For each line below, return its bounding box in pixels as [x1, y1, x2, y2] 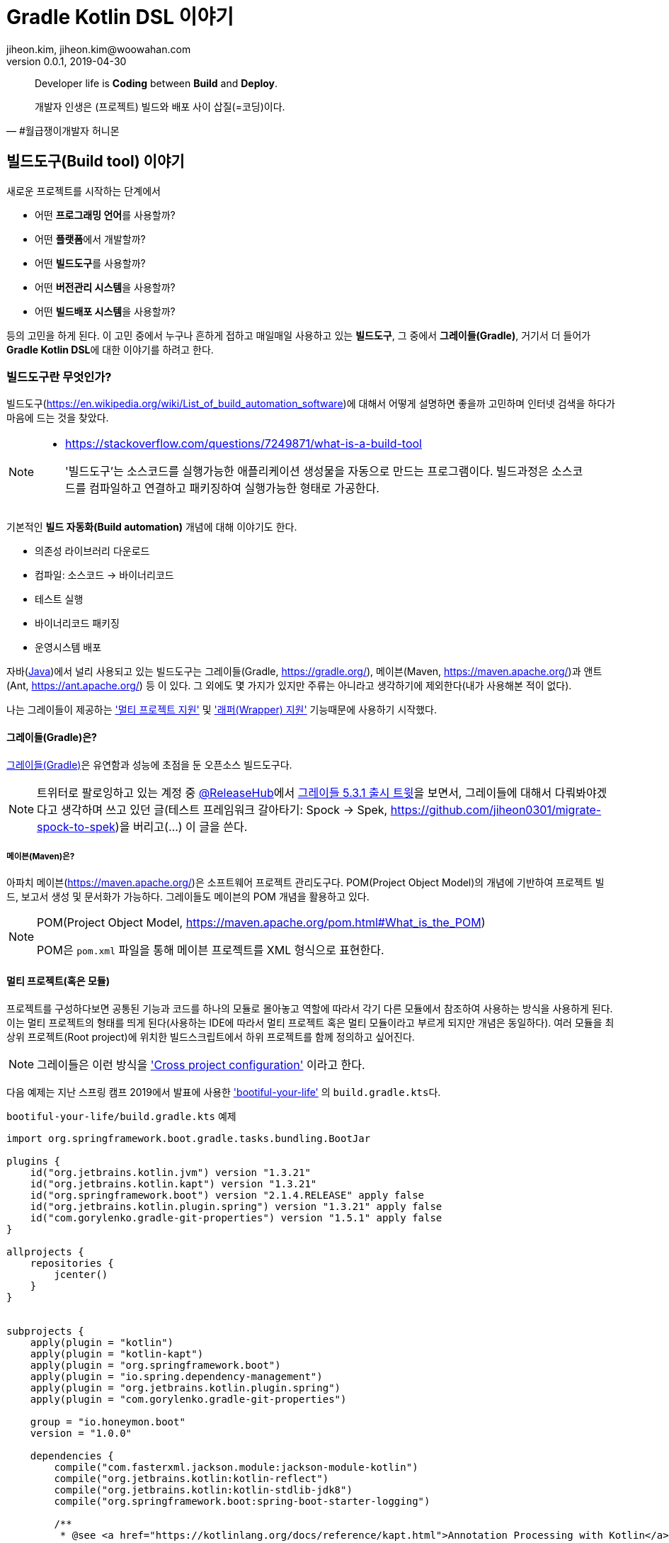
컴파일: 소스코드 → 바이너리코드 [35, 569, 174, 582]
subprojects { [6, 1325, 84, 1337]
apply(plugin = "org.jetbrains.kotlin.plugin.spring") [30, 1381, 341, 1394]
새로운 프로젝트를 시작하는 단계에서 [6, 184, 161, 197]
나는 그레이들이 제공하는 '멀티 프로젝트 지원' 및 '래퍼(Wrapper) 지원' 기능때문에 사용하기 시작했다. [6, 703, 437, 716]
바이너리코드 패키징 [35, 617, 120, 630]
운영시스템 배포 [35, 641, 102, 654]
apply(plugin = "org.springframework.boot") [30, 1359, 281, 1371]
